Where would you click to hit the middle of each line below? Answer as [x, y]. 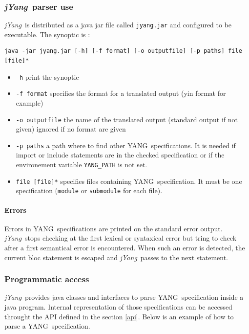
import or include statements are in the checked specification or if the [120, 155]
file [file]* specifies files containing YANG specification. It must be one [129, 181]
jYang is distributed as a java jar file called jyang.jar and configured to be [118, 25]
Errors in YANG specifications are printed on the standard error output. [114, 228]
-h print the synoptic [47, 77]
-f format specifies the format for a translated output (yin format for [121, 93]
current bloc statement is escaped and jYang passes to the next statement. [116, 257]
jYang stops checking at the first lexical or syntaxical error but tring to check [121, 238]
